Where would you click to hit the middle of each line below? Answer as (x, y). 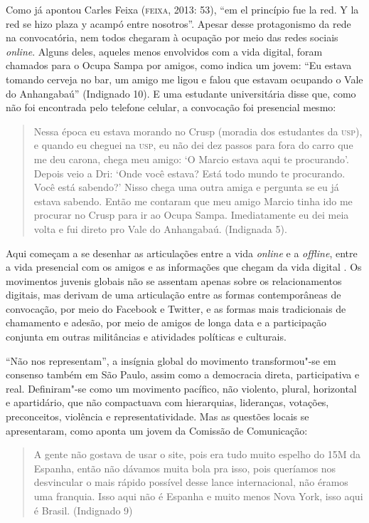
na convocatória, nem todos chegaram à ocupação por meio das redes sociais (172, 37)
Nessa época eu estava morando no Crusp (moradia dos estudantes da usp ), (198, 131)
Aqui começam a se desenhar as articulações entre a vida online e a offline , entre (182, 253)
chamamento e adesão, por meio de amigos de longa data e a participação (166, 322)
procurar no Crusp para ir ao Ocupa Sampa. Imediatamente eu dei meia (191, 215)
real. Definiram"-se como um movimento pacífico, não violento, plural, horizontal (181, 388)
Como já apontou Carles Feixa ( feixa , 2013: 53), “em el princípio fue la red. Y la (182, 9)
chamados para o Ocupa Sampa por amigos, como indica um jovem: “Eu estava (179, 65)
